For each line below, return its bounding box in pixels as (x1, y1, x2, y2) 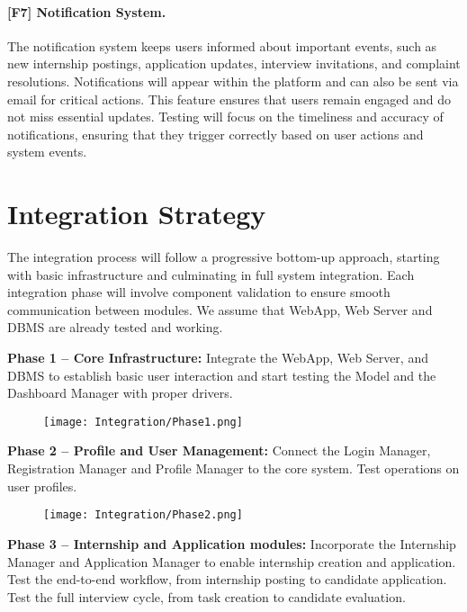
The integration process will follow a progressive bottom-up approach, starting (7, 247, 440, 266)
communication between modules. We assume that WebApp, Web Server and (7, 300, 433, 319)
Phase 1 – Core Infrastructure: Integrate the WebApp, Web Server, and (7, 348, 428, 367)
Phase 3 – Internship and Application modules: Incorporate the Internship (7, 534, 456, 553)
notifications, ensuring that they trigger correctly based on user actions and (7, 124, 424, 143)
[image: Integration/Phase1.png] (43, 415, 243, 428)
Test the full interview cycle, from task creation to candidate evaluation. (7, 587, 406, 606)
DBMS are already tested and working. (7, 318, 223, 337)
